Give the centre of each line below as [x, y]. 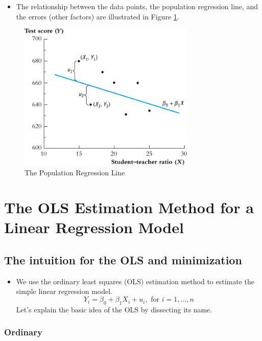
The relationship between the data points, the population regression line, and [137, 6]
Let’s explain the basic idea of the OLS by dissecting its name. [114, 309]
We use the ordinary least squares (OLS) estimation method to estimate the [135, 281]
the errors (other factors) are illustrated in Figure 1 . [98, 16]
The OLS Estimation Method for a [129, 207]
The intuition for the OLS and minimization [123, 260]
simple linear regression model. [64, 291]
